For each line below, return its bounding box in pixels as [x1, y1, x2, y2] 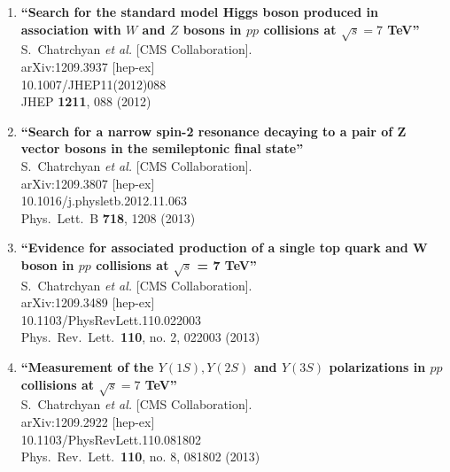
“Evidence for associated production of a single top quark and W [20, 238, 428, 257]
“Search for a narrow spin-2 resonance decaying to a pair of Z [20, 121, 407, 140]
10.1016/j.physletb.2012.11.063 [20, 191, 187, 210]
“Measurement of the [20, 358, 154, 376]
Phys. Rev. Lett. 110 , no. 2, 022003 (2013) [20, 328, 260, 346]
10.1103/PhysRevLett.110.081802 [20, 429, 202, 448]
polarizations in [329, 358, 426, 376]
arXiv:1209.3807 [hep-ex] [20, 174, 155, 192]
